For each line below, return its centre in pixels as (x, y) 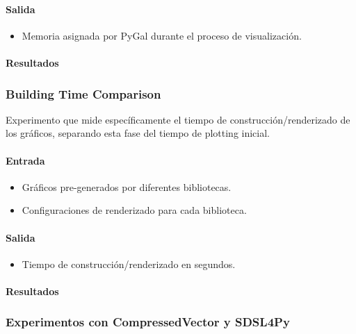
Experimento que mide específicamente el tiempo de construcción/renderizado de (178, 119)
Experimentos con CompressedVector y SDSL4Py (148, 322)
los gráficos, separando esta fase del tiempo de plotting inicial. (138, 133)
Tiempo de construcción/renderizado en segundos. (129, 264)
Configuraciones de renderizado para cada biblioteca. (134, 210)
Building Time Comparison (83, 93)
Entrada (25, 160)
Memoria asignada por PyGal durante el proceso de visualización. (162, 35)
